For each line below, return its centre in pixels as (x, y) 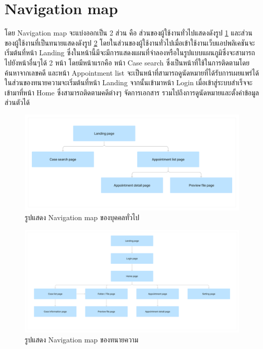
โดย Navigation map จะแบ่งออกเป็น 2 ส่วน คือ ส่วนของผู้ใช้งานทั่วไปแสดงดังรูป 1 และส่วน (128, 33)
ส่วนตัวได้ (17, 102)
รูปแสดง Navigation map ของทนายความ (82, 339)
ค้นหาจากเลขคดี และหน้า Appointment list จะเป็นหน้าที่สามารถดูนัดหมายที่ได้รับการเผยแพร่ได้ (132, 72)
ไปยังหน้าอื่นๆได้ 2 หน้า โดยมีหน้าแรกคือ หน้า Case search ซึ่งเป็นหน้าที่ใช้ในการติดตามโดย (127, 62)
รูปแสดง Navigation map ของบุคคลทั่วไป (82, 217)
